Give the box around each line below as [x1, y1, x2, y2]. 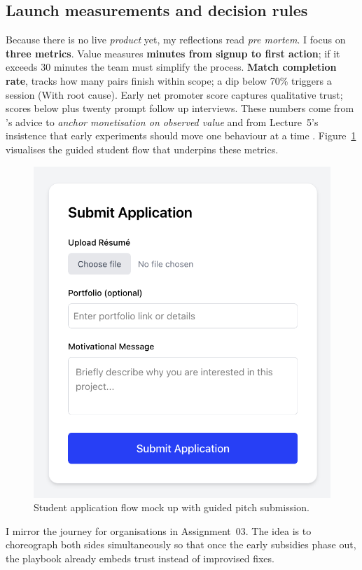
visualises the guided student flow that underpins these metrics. [6, 141, 279, 156]
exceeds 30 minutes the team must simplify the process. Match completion [6, 60, 337, 74]
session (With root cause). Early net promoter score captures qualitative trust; [6, 87, 343, 102]
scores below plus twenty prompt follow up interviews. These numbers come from [6, 101, 354, 116]
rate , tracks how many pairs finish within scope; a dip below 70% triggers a [6, 73, 332, 88]
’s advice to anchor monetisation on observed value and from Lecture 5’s [6, 114, 319, 129]
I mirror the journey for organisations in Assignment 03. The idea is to [6, 523, 312, 538]
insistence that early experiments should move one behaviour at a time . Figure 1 [6, 128, 356, 143]
